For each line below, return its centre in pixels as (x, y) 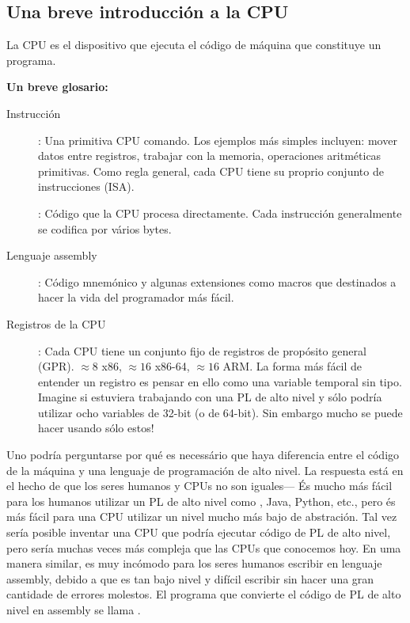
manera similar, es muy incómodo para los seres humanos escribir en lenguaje (194, 563)
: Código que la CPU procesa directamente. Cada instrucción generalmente (220, 213)
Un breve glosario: (57, 87)
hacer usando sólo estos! (96, 428)
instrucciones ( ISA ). (86, 186)
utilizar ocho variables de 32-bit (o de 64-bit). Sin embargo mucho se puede (220, 412)
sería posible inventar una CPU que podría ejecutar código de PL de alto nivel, (199, 532)
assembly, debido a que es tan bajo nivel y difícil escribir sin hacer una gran (190, 578)
